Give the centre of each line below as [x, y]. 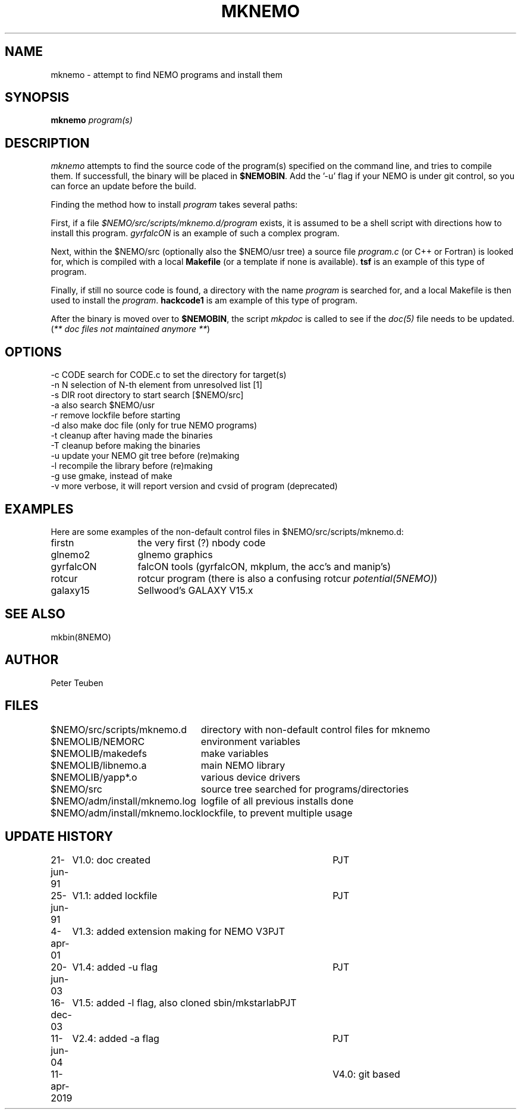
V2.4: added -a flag [116, 1039]
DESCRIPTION [47, 143]
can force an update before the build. [124, 186]
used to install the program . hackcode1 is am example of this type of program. [204, 301]
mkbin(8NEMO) [81, 637]
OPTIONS [33, 352]
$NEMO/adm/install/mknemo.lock [125, 813]
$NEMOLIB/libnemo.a [98, 765]
